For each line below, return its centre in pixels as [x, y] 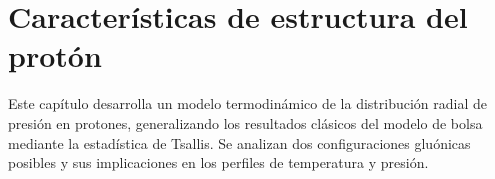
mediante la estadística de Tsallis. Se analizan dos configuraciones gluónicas [239, 142]
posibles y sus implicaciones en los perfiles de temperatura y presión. [218, 162]
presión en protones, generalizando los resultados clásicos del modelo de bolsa [245, 122]
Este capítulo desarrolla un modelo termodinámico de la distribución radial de [247, 103]
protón [55, 55]
